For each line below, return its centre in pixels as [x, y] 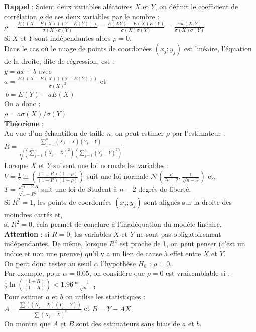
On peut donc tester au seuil [48, 263]
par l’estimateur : [199, 133]
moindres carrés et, [33, 214]
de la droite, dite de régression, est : [59, 61]
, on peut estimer [138, 133]
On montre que [27, 323]
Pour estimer [24, 296]
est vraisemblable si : [198, 273]
